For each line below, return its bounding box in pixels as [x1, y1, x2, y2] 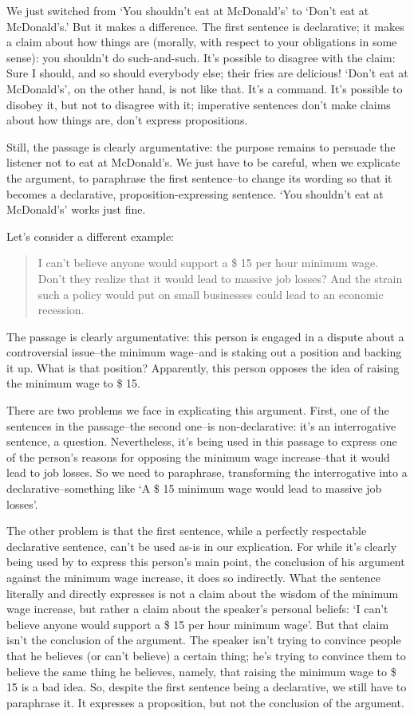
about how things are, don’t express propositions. [6, 112, 248, 128]
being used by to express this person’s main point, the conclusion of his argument [6, 553, 405, 570]
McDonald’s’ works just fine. [6, 201, 146, 218]
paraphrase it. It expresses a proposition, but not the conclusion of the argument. [6, 694, 404, 710]
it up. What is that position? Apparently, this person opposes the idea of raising [6, 359, 400, 376]
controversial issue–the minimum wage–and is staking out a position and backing [6, 344, 402, 360]
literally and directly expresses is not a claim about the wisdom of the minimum [6, 584, 399, 601]
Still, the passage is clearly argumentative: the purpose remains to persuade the [6, 138, 396, 155]
